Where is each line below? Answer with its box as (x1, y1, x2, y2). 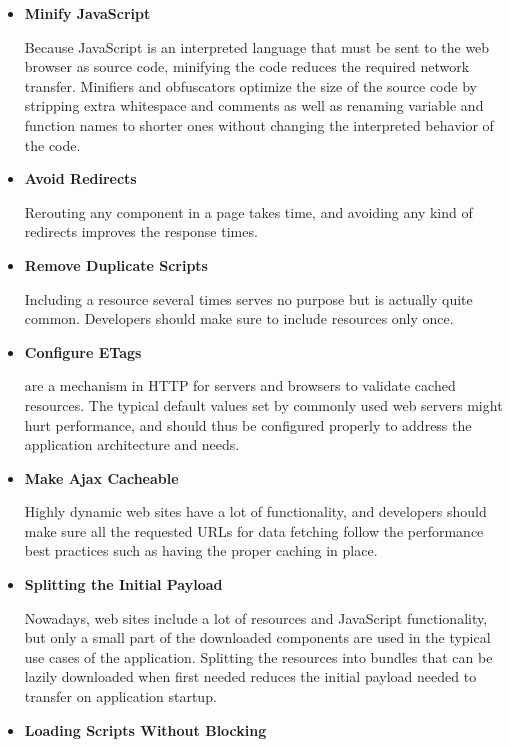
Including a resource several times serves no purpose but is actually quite (24, 288, 473, 309)
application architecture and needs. (24, 434, 240, 455)
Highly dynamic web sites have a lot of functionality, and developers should (24, 501, 487, 522)
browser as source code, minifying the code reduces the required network (24, 56, 470, 77)
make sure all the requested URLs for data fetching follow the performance (24, 520, 484, 541)
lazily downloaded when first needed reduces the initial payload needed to (24, 666, 477, 687)
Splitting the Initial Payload (24, 574, 223, 595)
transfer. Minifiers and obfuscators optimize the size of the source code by (24, 75, 477, 96)
